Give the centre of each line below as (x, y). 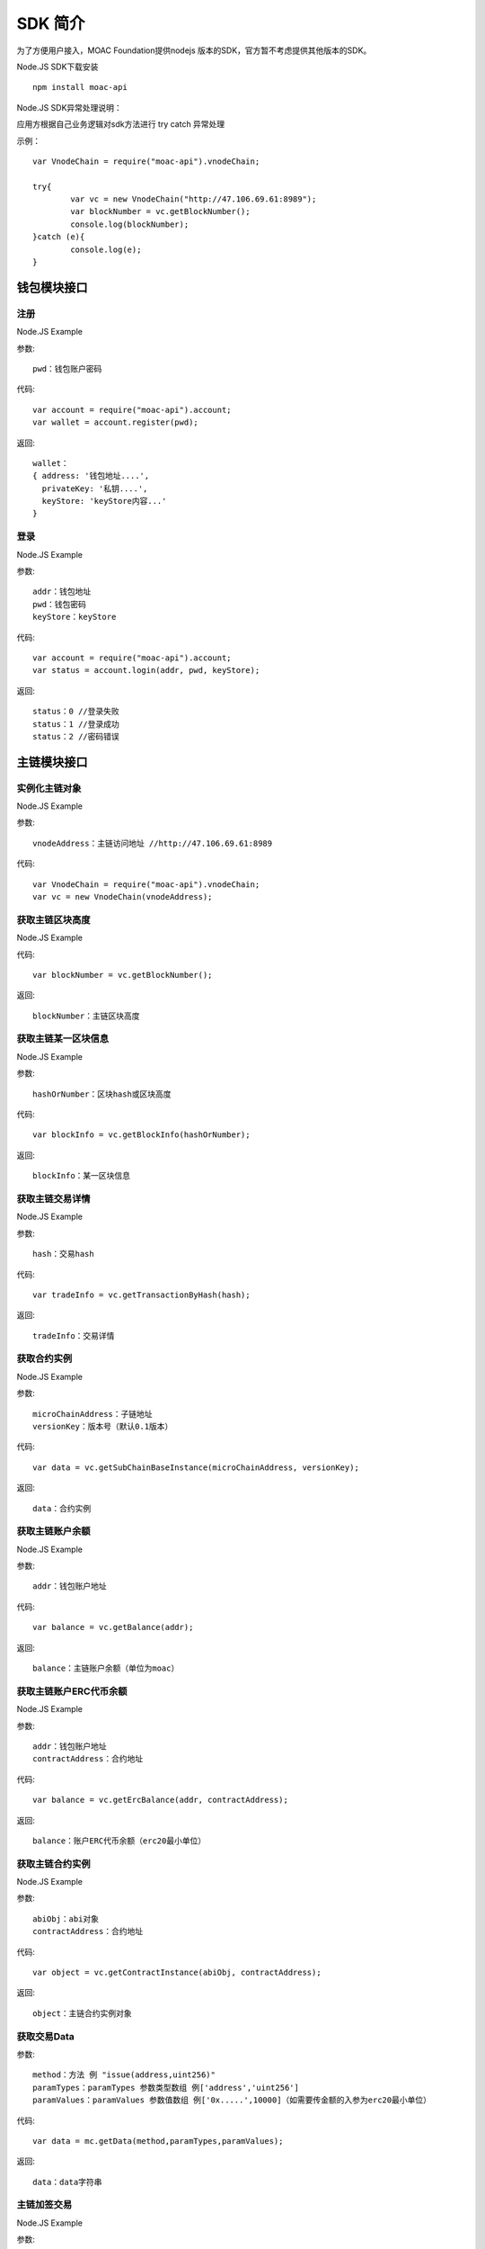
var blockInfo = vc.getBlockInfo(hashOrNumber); (141, 1135)
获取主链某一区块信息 (63, 1039)
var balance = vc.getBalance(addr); (113, 1627)
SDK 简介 (51, 23)
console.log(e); (106, 249)
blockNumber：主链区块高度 (86, 1016)
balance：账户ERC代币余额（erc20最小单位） (119, 1841)
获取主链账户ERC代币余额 (72, 1691)
